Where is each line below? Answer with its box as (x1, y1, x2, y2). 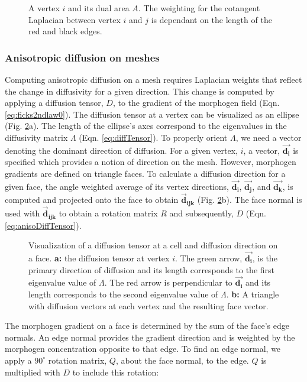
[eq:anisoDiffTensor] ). (5, 219, 82, 231)
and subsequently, (169, 207, 234, 219)
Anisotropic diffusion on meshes (5, 50, 160, 64)
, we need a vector (235, 131, 302, 143)
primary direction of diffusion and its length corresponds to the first (28, 263, 274, 276)
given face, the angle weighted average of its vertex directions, (5, 180, 230, 192)
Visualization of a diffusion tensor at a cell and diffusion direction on (28, 239, 278, 251)
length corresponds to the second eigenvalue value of (28, 287, 218, 300)
